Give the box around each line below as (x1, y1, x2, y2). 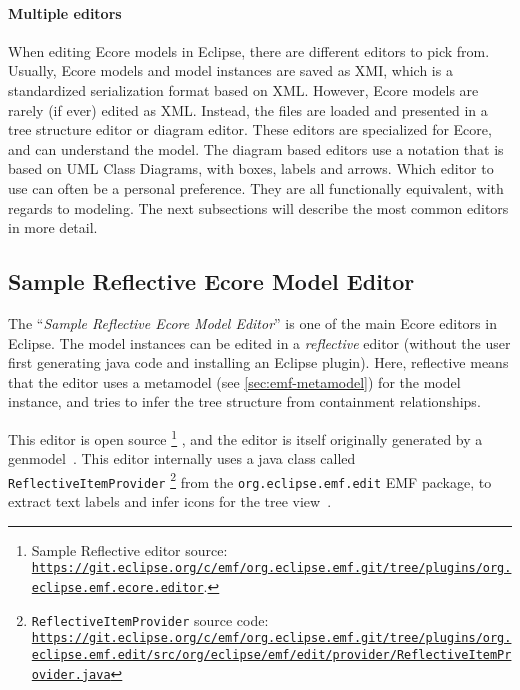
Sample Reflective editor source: (31, 539, 228, 560)
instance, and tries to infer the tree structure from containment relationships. (8, 391, 481, 412)
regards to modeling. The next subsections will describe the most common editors (8, 197, 509, 218)
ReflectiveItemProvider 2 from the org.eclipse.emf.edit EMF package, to (8, 468, 492, 492)
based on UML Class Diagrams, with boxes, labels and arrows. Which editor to (8, 158, 494, 179)
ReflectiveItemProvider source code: (31, 609, 269, 630)
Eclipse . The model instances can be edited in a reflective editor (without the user (8, 332, 511, 353)
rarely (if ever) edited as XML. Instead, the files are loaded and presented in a (8, 99, 488, 120)
